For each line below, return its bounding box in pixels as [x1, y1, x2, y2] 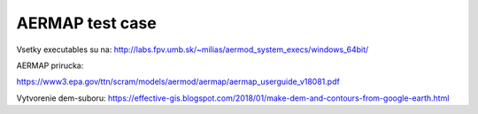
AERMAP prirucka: [16, 60, 84, 71]
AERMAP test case [16, 13, 157, 33]
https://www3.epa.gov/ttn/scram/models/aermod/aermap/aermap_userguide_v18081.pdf [16, 76, 340, 87]
